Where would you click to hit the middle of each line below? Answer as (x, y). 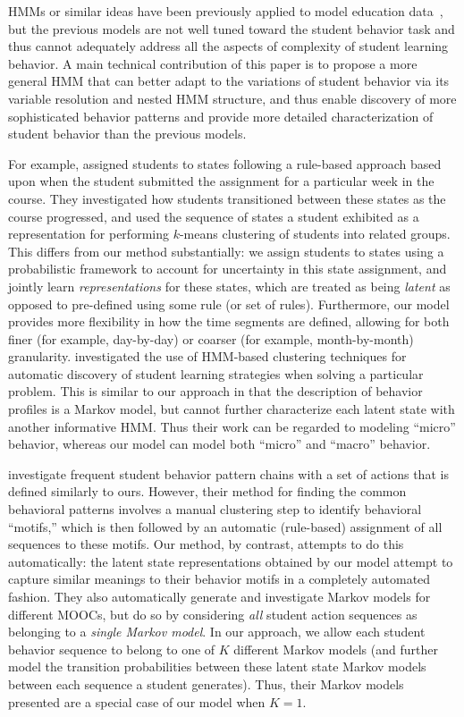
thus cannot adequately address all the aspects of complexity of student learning (228, 46)
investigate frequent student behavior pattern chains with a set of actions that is (228, 473)
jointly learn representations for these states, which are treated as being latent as (229, 286)
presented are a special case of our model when (137, 701)
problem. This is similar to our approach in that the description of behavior (215, 391)
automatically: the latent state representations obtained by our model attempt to (231, 561)
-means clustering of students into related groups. (315, 234)
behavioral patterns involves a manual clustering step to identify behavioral (215, 509)
